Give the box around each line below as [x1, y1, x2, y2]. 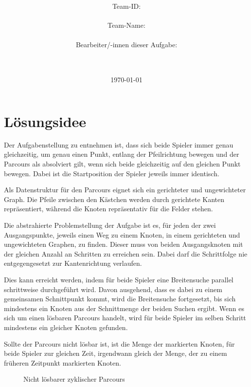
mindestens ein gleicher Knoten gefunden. [4, 322, 128, 332]
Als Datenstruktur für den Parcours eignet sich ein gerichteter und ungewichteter [4, 184, 246, 195]
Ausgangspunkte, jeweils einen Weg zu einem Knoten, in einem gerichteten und [4, 229, 240, 240]
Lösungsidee [4, 111, 87, 131]
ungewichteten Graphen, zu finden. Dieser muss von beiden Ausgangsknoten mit [4, 239, 243, 249]
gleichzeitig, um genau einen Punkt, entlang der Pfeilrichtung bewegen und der [4, 149, 239, 159]
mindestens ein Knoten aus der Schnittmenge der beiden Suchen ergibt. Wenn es [4, 303, 244, 313]
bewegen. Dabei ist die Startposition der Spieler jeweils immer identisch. [4, 168, 219, 178]
